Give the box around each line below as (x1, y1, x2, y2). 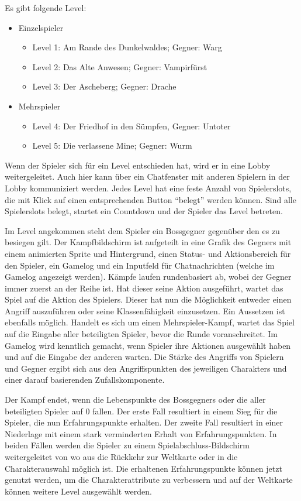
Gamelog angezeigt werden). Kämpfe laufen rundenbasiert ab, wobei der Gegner (5, 270, 292, 283)
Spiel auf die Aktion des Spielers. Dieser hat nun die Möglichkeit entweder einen (5, 293, 292, 306)
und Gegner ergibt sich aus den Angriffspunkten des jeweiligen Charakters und (5, 362, 287, 374)
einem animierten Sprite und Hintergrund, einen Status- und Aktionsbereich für (5, 247, 291, 259)
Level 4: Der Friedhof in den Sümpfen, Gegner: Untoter (32, 119, 231, 132)
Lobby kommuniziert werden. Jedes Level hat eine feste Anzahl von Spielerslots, (5, 181, 292, 194)
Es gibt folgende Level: (5, 2, 87, 13)
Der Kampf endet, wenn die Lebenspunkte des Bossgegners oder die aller (5, 393, 266, 406)
